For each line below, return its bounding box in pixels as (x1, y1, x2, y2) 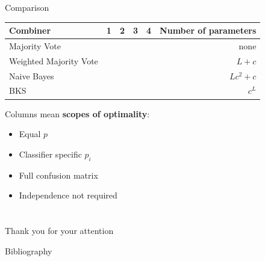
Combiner (9, 24, 51, 37)
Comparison (5, 1, 49, 13)
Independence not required (19, 189, 117, 201)
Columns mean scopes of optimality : (5, 107, 150, 120)
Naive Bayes (9, 69, 54, 82)
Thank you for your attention (5, 224, 114, 236)
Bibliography (5, 244, 52, 257)
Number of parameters (160, 24, 257, 37)
